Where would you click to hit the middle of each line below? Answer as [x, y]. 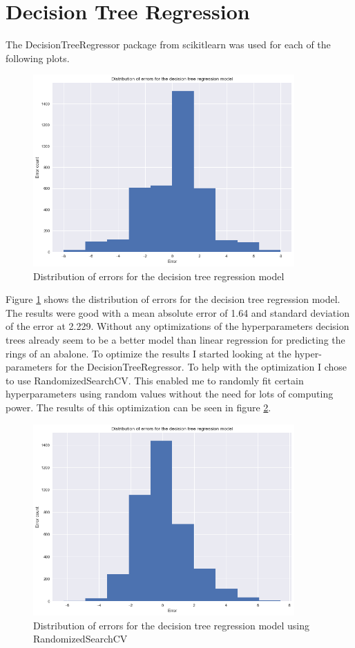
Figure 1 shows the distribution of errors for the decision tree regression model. [173, 299]
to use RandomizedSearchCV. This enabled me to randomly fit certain [155, 380]
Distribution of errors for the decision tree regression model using [171, 625]
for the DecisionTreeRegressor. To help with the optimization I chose [201, 367]
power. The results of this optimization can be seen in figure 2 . [138, 407]
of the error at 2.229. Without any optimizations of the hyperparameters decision [177, 326]
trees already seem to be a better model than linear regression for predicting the [175, 339]
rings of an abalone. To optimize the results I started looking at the [148, 353]
